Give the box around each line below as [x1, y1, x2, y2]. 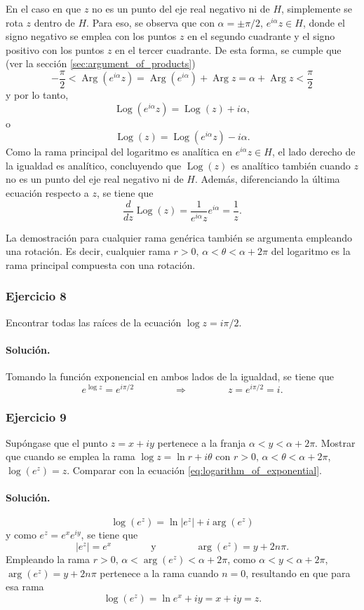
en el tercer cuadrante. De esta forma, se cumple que [115, 42, 342, 57]
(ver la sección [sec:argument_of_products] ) [6, 56, 196, 71]
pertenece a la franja [157, 435, 246, 450]
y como [6, 527, 36, 542]
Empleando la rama [6, 551, 90, 566]
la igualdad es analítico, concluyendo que [6, 158, 182, 172]
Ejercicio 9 [6, 408, 67, 425]
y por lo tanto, [6, 88, 69, 102]
